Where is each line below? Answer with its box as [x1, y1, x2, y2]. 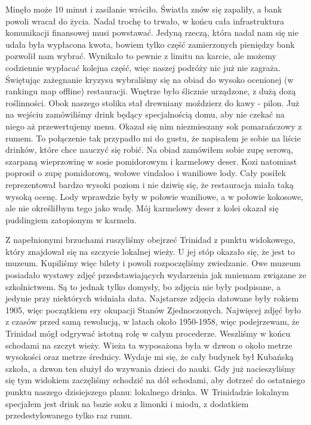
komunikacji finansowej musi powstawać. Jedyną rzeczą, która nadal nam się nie [5, 26, 298, 39]
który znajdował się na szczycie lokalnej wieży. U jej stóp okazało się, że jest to [5, 245, 295, 257]
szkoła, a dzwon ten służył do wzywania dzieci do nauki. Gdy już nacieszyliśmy [5, 362, 295, 374]
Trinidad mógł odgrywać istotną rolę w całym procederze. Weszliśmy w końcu [5, 327, 291, 340]
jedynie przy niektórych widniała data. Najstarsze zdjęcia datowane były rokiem [5, 292, 299, 304]
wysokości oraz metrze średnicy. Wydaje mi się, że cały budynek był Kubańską [5, 350, 294, 363]
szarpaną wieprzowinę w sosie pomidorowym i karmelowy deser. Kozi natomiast [5, 155, 297, 167]
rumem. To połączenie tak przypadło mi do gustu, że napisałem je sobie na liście [5, 131, 301, 144]
